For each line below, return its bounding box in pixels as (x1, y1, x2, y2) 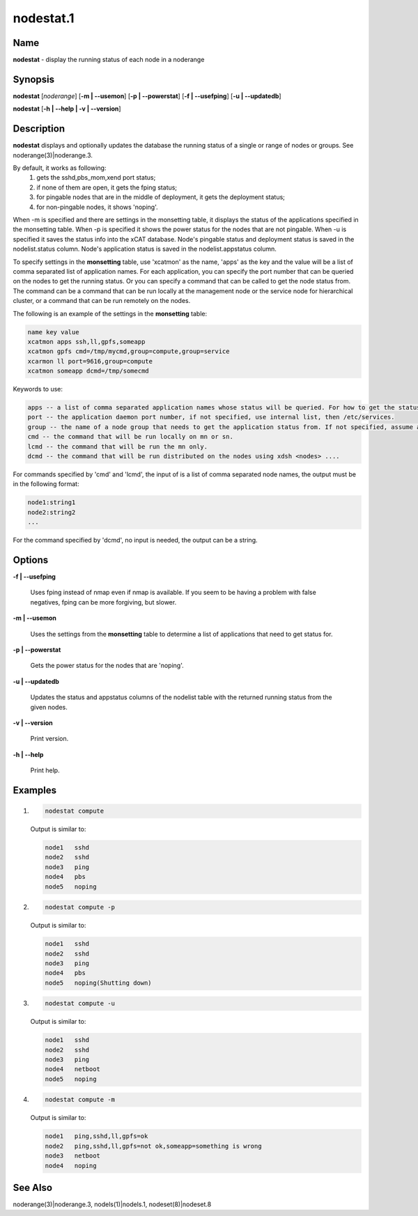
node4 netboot (45, 1066, 101, 1073)
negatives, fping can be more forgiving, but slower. (30, 598, 177, 606)
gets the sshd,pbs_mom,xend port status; (36, 173, 156, 182)
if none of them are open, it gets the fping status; (36, 183, 178, 192)
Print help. (30, 766, 60, 774)
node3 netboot (45, 1152, 101, 1160)
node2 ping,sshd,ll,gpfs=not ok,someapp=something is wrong (45, 1142, 262, 1150)
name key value (27, 328, 79, 336)
